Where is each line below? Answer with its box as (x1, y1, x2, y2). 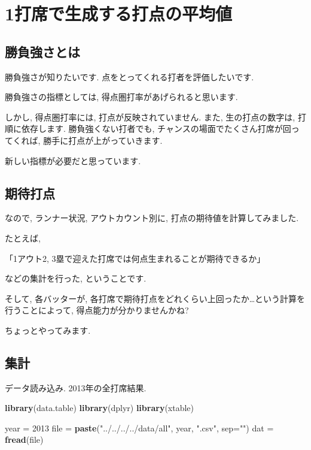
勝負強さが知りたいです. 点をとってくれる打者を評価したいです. (5, 70, 254, 83)
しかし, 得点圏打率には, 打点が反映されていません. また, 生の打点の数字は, (5, 110, 295, 123)
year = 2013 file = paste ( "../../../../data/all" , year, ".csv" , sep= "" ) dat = (5, 421, 274, 434)
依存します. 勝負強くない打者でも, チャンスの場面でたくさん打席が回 (21, 122, 291, 135)
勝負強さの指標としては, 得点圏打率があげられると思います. (5, 90, 238, 103)
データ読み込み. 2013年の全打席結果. (5, 381, 147, 394)
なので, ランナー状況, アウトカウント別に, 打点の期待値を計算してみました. (5, 212, 299, 224)
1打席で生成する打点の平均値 (5, 1, 233, 26)
